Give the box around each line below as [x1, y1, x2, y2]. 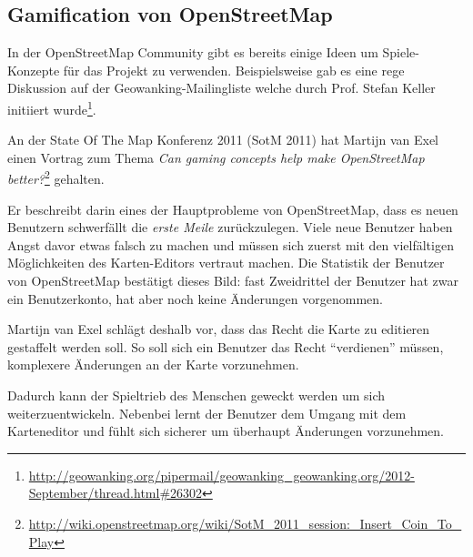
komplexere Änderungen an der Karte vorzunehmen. [7, 355, 299, 374]
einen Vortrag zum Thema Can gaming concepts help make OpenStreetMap [7, 147, 425, 167]
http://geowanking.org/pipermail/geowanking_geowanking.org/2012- [28, 465, 415, 484]
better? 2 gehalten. [7, 167, 105, 188]
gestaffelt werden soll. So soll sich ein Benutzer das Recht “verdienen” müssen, [7, 337, 444, 356]
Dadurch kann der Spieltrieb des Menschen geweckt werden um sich [7, 386, 386, 405]
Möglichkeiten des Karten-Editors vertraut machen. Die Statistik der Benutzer [7, 253, 445, 272]
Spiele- [382, 43, 419, 62]
